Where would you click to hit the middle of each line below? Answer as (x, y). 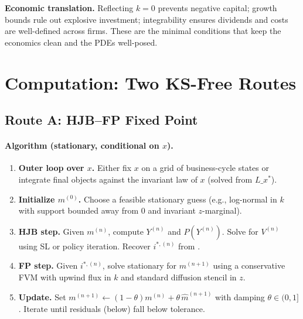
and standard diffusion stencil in (179, 277)
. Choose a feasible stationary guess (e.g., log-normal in (178, 199)
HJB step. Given (51, 231)
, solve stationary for (139, 265)
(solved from (230, 179)
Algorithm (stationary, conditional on (82, 145)
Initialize (37, 199)
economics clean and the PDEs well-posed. (81, 42)
